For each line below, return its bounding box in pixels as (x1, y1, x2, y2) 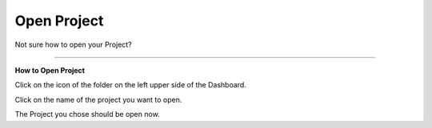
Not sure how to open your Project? (14, 40, 132, 49)
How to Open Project (14, 65, 86, 75)
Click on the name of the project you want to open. (14, 95, 182, 104)
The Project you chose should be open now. (14, 110, 160, 119)
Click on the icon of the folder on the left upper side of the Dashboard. (14, 80, 247, 90)
